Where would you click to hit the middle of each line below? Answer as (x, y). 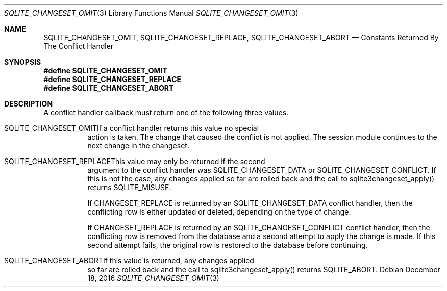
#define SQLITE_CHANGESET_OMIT (105, 71)
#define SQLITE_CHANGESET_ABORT (109, 88)
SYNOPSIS (23, 62)
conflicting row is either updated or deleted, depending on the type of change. (219, 212)
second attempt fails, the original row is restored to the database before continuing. (228, 245)
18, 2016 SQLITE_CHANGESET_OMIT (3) (153, 278)
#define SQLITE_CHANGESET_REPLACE (113, 79)
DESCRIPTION (29, 104)
